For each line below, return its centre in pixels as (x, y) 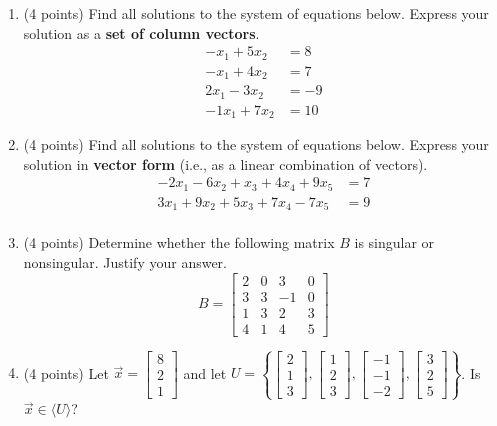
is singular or (394, 242)
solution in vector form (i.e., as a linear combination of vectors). (225, 163)
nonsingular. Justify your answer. (125, 261)
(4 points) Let (66, 372)
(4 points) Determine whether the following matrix (179, 242)
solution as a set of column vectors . (141, 32)
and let (205, 372)
